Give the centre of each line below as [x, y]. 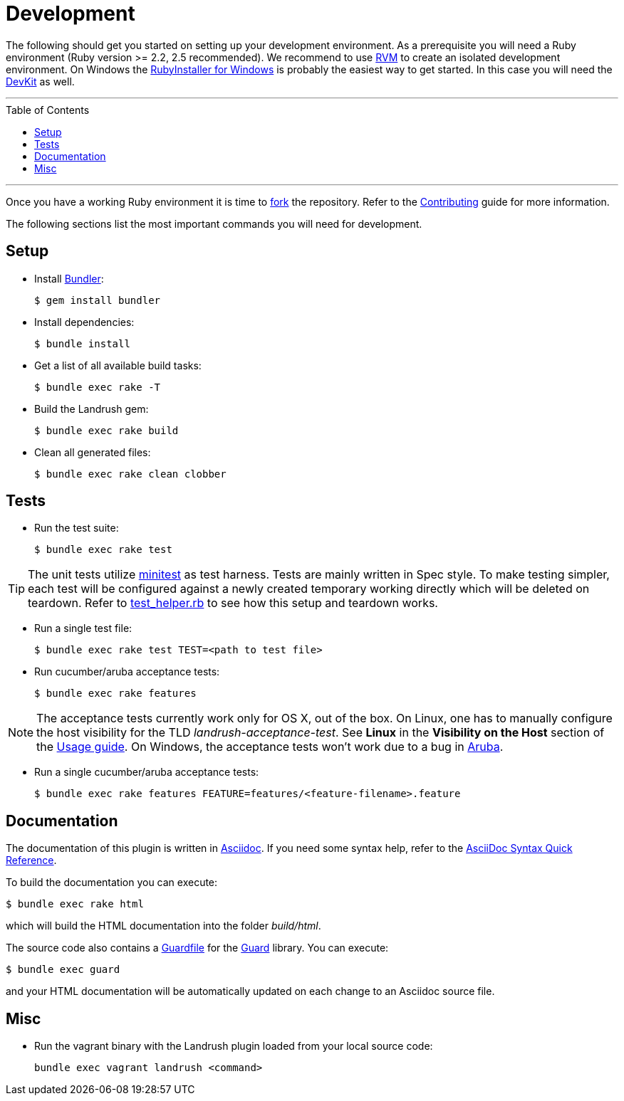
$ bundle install [82, 343]
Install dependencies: [84, 322]
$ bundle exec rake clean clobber [130, 474]
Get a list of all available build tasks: [118, 365]
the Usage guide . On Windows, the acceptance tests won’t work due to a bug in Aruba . [270, 747]
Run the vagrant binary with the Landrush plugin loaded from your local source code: [234, 1046]
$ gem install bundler [98, 300]
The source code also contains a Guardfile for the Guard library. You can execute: [197, 948]
